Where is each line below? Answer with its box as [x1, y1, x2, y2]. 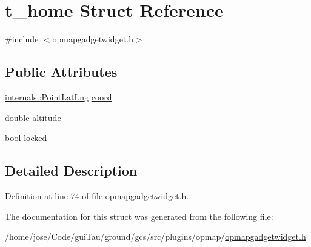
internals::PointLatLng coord [5, 90, 112, 103]
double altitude [5, 111, 61, 123]
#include [5, 33, 39, 45]
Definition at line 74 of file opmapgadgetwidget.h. [5, 189, 189, 202]
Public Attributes [5, 62, 118, 81]
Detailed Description [5, 161, 138, 180]
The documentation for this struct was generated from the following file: [5, 209, 273, 222]
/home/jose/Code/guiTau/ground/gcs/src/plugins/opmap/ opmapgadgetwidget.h [5, 230, 306, 243]
